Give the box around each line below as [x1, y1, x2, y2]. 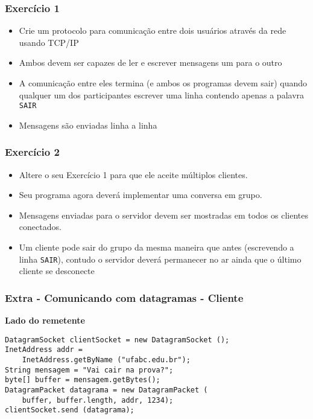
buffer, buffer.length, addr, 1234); [22, 395, 174, 405]
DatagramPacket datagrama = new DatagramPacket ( [5, 385, 208, 394]
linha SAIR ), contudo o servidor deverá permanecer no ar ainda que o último [19, 252, 302, 265]
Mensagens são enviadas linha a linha [19, 118, 157, 131]
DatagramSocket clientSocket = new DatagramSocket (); [5, 335, 230, 344]
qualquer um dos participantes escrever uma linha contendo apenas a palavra [19, 88, 305, 101]
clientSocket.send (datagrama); [5, 406, 134, 415]
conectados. [19, 220, 62, 233]
